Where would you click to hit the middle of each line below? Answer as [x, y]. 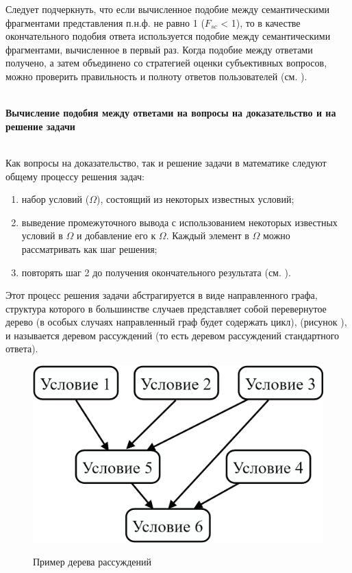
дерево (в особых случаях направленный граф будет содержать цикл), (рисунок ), [176, 322]
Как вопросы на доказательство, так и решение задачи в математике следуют [166, 162]
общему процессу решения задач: [75, 176]
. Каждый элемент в [208, 235]
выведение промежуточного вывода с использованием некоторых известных [179, 222]
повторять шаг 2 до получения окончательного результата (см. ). [156, 272]
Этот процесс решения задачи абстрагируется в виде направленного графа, [162, 295]
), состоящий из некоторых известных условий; [196, 199]
